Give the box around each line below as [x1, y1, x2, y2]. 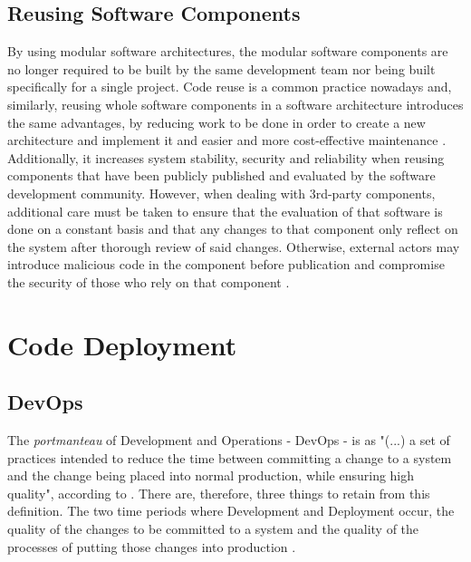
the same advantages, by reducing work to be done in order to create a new [7, 112, 426, 131]
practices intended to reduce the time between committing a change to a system [7, 448, 452, 467]
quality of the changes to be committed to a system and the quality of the [7, 519, 419, 538]
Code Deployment [7, 325, 237, 363]
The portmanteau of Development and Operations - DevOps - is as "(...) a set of [7, 431, 450, 450]
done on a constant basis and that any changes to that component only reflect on [7, 219, 458, 238]
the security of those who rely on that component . [7, 272, 290, 291]
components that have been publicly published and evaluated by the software [7, 166, 436, 185]
